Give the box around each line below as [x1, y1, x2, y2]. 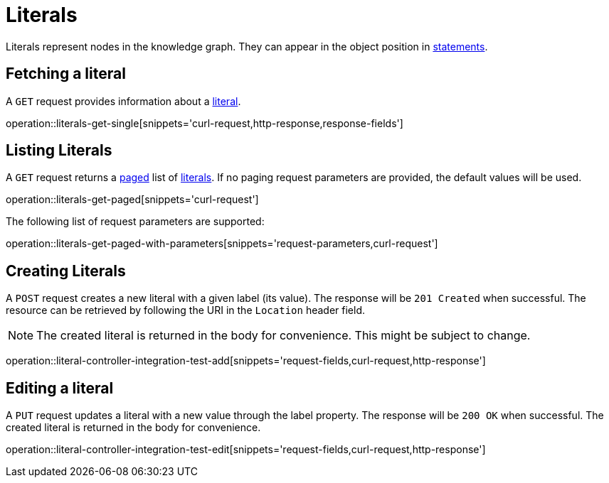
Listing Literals [6, 141, 112, 160]
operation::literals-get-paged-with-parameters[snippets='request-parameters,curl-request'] [6, 237, 438, 250]
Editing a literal [6, 379, 114, 397]
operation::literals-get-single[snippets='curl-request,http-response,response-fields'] [6, 116, 403, 129]
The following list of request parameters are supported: [6, 215, 265, 228]
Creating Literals [6, 261, 126, 280]
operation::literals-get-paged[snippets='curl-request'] [6, 193, 259, 206]
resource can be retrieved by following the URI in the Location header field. [6, 304, 365, 317]
